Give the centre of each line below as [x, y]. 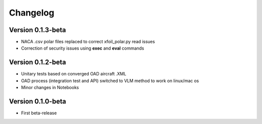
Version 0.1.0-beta [38, 101]
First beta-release [39, 113]
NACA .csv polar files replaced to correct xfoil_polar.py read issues [88, 42]
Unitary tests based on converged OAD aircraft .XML [74, 74]
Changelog [32, 13]
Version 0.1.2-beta [38, 62]
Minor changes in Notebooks [50, 88]
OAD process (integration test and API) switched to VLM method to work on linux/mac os [110, 81]
